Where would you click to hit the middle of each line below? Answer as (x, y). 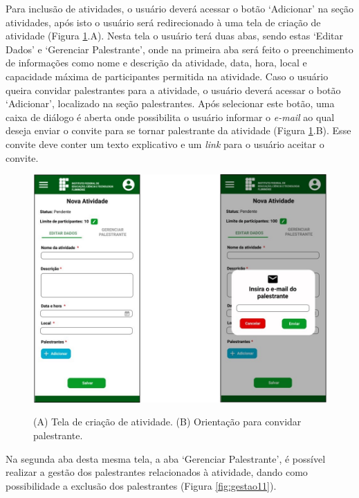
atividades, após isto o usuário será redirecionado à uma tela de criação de (163, 22)
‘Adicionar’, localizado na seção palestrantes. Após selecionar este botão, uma (170, 103)
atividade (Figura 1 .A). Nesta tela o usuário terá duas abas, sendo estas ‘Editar (174, 36)
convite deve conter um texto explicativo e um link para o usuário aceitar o (165, 144)
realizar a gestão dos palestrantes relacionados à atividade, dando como (157, 472)
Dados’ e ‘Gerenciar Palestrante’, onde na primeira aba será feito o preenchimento (179, 49)
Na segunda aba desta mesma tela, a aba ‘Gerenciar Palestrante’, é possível (166, 458)
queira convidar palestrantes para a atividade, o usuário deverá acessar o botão (173, 90)
